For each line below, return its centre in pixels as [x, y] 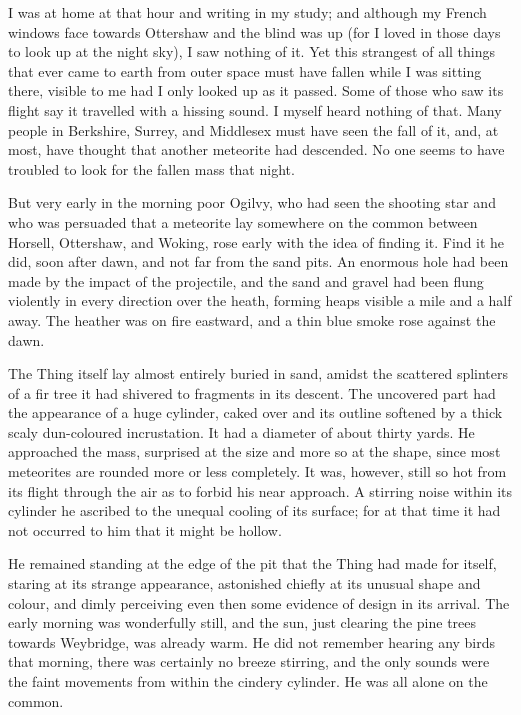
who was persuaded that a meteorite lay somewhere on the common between [243, 221]
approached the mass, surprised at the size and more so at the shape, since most [254, 451]
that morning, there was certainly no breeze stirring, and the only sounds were [249, 661]
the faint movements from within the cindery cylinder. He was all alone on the [248, 681]
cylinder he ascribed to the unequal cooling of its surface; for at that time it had [254, 510]
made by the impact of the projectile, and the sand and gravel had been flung [246, 280]
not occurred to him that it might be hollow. [145, 529]
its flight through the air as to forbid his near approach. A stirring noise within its [260, 490]
